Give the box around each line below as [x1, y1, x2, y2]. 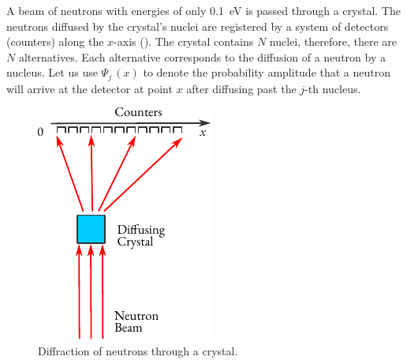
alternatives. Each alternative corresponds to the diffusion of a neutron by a [18, 48, 386, 65]
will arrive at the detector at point [6, 80, 173, 96]
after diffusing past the [186, 80, 297, 96]
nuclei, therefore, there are [269, 33, 398, 50]
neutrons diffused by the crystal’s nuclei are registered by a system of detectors [6, 17, 389, 34]
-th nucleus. [304, 80, 361, 96]
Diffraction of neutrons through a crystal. [38, 343, 238, 359]
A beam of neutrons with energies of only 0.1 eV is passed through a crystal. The [6, 2, 401, 18]
